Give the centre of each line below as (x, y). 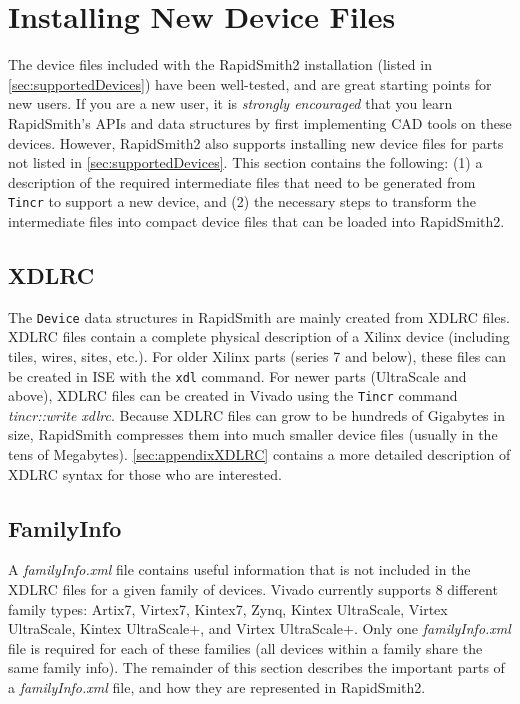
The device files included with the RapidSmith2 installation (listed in (220, 64)
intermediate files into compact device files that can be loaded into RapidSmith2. (256, 220)
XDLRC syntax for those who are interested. (145, 473)
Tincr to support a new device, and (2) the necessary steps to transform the (242, 201)
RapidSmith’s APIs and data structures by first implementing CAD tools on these (260, 122)
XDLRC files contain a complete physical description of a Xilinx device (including (259, 336)
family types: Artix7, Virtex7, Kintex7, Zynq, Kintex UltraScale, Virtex (228, 608)
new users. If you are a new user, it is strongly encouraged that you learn (230, 103)
